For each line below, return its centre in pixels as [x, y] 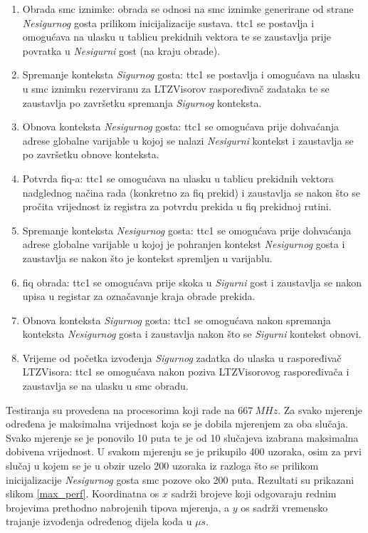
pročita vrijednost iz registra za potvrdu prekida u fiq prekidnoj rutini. [177, 206]
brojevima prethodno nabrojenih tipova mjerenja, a [118, 507]
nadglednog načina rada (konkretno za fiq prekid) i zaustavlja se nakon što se [191, 192]
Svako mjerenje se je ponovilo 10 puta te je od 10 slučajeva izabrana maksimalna [182, 437]
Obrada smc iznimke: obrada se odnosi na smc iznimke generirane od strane [188, 9]
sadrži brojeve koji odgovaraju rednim [254, 493]
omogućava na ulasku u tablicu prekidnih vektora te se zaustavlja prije [177, 37]
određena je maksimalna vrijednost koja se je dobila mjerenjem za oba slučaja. [177, 424]
